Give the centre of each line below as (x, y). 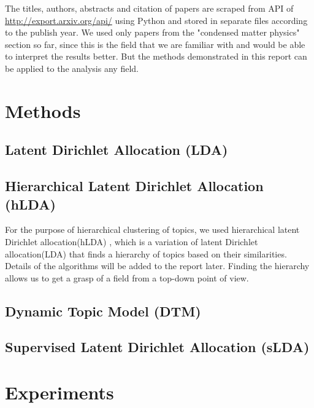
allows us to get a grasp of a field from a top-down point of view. (127, 277)
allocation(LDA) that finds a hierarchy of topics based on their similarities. (146, 253)
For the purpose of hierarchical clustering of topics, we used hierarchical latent (152, 229)
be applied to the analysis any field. (72, 68)
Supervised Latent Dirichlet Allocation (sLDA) (157, 347)
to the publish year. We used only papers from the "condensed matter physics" (152, 32)
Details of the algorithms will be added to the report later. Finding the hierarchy (157, 266)
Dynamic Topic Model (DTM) (103, 311)
